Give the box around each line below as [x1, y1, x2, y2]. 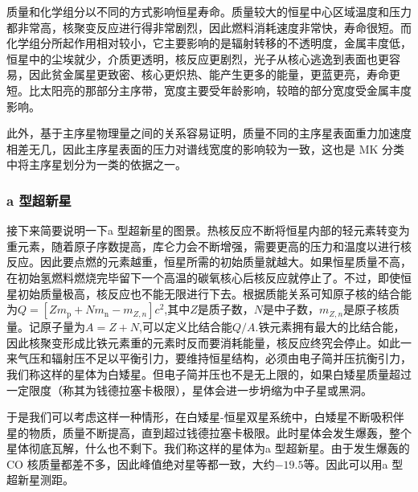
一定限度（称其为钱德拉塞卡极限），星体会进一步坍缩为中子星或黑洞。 [6, 381, 372, 398]
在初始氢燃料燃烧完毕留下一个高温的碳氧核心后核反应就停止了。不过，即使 [6, 269, 400, 285]
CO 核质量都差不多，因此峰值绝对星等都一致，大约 [6, 455, 275, 472]
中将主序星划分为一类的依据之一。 [6, 156, 186, 173]
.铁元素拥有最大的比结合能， [255, 318, 405, 335]
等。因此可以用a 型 [303, 455, 404, 472]
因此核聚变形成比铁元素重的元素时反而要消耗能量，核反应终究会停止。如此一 [6, 334, 412, 351]
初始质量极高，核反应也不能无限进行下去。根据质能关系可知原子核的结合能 [17, 285, 412, 301]
